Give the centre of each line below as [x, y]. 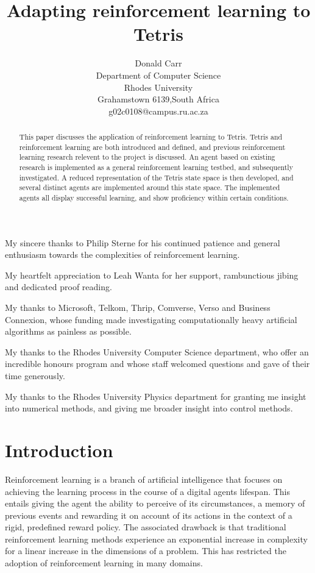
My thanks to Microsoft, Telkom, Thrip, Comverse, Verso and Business [138, 308]
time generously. [35, 376]
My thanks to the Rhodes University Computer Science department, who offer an [157, 351]
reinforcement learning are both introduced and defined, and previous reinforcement [152, 147]
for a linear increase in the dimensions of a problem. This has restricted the [146, 551]
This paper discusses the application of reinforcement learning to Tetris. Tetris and [151, 137]
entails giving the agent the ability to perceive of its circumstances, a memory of [155, 503]
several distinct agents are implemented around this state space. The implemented [150, 187]
